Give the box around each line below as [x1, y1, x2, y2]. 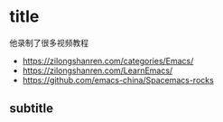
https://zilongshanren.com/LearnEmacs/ [22, 65, 173, 76]
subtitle [9, 101, 54, 117]
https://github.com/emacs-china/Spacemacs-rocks [22, 74, 214, 85]
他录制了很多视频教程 [9, 37, 88, 48]
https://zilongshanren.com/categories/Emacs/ [22, 55, 194, 66]
